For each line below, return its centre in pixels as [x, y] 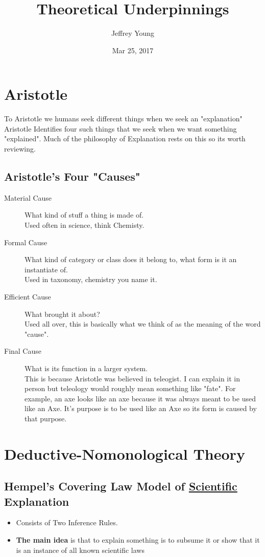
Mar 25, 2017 [133, 50]
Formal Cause [26, 242]
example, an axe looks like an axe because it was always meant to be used [140, 398]
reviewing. [20, 149]
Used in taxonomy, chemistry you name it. [91, 279]
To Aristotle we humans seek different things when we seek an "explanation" [123, 119]
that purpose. [46, 418]
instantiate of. [46, 269]
